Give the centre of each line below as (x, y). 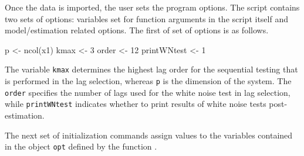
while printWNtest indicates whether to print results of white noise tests (136, 104)
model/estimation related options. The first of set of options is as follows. (137, 30)
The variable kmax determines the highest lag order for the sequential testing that (151, 69)
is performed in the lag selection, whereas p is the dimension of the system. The (148, 81)
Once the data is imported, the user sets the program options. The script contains (152, 7)
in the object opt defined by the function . (81, 146)
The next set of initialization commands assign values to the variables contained (149, 135)
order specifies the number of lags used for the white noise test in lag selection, (148, 92)
